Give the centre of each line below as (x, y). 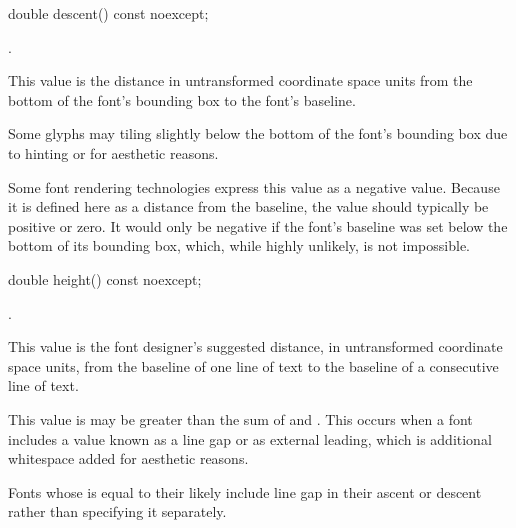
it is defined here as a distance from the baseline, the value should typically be (248, 206)
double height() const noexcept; (105, 278)
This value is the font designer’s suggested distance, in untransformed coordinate (255, 346)
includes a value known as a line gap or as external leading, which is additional (250, 438)
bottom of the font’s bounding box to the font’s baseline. (182, 99)
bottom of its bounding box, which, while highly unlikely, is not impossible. (239, 245)
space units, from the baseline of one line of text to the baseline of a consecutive (253, 365)
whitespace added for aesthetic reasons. (128, 458)
